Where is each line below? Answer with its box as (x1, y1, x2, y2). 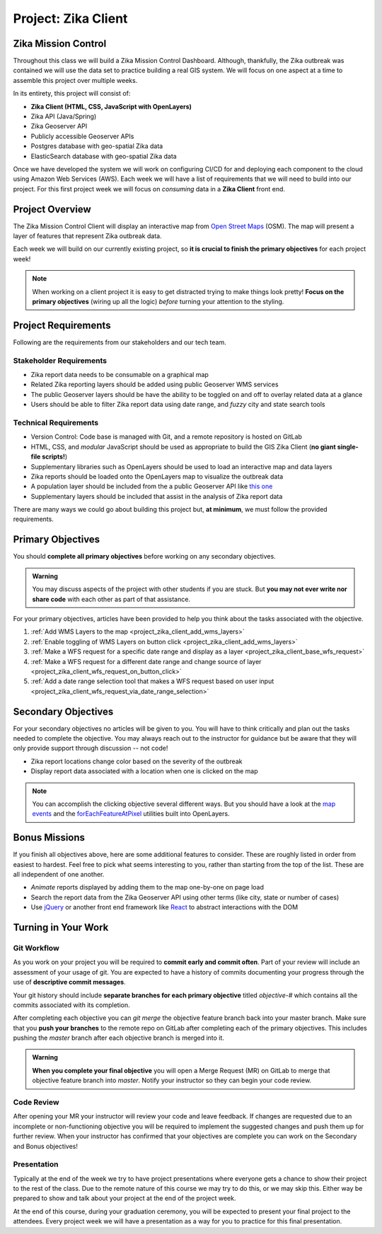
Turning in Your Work (13, 921, 109, 933)
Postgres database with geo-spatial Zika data (30, 142, 163, 150)
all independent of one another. (13, 870, 105, 879)
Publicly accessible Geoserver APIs (30, 132, 134, 140)
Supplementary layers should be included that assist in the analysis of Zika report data (30, 492, 283, 500)
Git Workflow (13, 943, 59, 953)
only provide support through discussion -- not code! (13, 744, 168, 753)
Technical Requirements (13, 417, 99, 427)
